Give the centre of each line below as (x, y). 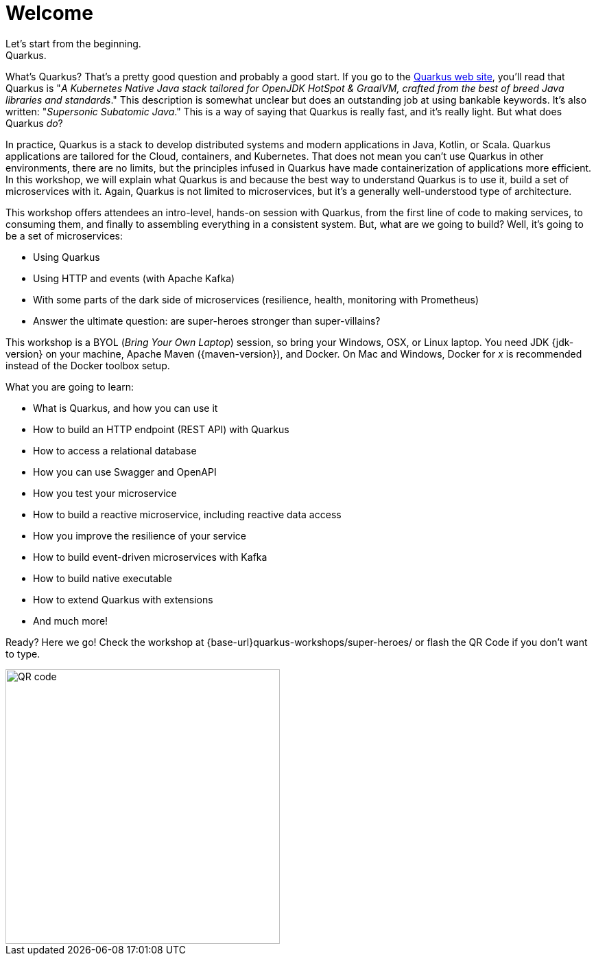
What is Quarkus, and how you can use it (126, 408)
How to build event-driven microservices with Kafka (150, 557)
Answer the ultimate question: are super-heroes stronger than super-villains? (207, 321)
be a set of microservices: (64, 235)
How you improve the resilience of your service (140, 535)
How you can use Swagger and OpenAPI (125, 472)
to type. (23, 653)
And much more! (71, 621)
